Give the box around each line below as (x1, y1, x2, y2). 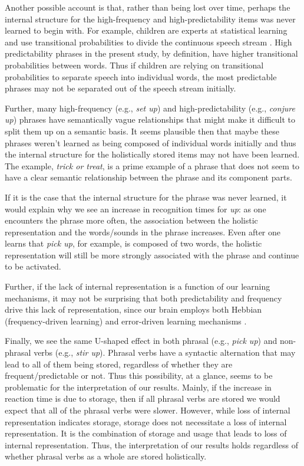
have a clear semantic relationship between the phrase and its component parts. (5, 171, 292, 183)
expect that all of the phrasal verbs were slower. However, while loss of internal (5, 404, 290, 416)
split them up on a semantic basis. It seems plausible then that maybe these (5, 124, 280, 137)
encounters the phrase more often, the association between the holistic (5, 214, 258, 227)
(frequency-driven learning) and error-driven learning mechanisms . (5, 314, 247, 327)
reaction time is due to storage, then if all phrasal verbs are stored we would (5, 392, 280, 405)
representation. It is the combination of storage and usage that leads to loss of (5, 427, 287, 439)
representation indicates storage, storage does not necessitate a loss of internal (5, 415, 287, 428)
